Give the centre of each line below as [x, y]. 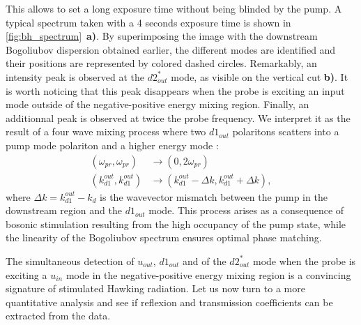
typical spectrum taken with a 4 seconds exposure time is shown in [148, 22]
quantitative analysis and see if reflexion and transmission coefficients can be [169, 302]
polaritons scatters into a [286, 131]
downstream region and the [64, 210]
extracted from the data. [58, 316]
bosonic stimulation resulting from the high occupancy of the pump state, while [176, 224]
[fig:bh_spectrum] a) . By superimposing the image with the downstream [162, 36]
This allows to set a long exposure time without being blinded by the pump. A [174, 8]
